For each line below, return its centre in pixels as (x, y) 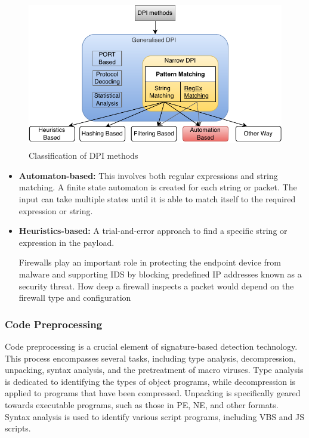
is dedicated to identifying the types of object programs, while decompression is (150, 381)
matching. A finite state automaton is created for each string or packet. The (158, 187)
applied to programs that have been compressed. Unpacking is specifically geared (153, 393)
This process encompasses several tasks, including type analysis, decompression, (150, 358)
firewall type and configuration (75, 297)
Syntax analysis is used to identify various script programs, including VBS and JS (155, 416)
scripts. (18, 428)
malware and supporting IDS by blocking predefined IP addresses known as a (160, 274)
